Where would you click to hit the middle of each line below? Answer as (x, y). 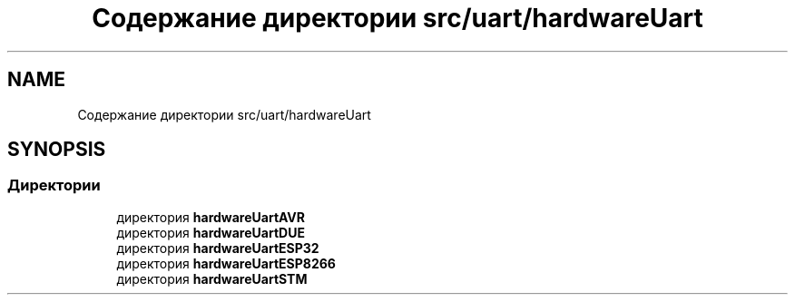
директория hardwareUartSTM (212, 278)
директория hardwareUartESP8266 (226, 263)
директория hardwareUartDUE (211, 232)
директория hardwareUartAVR (211, 217)
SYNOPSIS (57, 150)
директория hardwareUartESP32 (218, 248)
